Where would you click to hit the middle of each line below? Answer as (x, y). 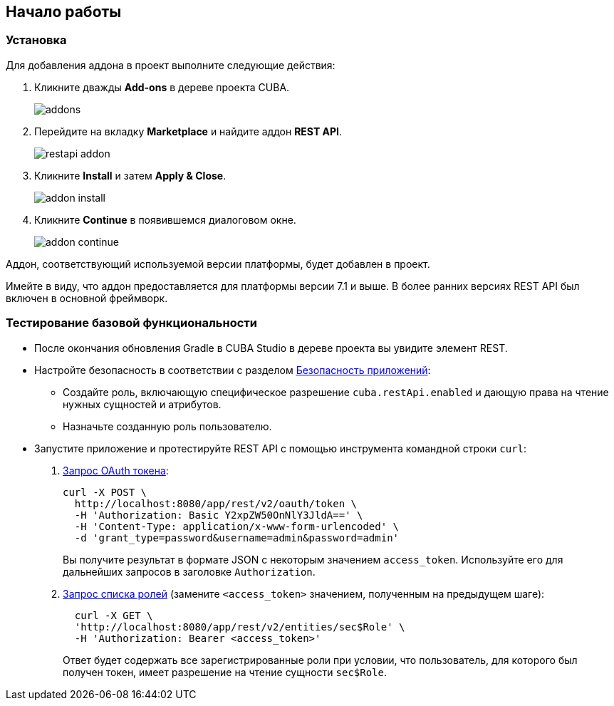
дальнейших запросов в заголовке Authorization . (189, 571)
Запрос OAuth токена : (116, 470)
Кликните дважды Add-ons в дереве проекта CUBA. (162, 87)
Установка (36, 40)
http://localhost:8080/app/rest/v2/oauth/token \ (216, 503)
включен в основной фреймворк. (87, 298)
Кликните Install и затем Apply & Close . (130, 175)
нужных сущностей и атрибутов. (142, 404)
